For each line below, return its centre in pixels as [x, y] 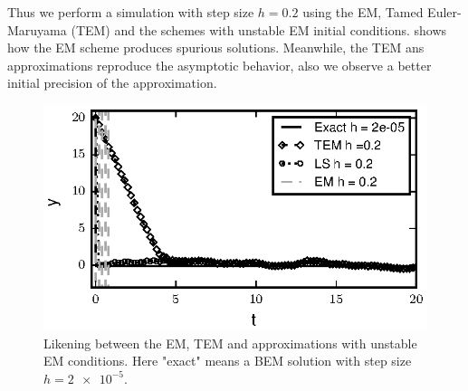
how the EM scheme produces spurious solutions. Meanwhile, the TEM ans [216, 48]
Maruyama [37, 29]
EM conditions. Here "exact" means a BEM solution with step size [228, 361]
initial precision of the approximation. [112, 83]
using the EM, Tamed [363, 12]
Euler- [444, 12]
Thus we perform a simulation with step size [131, 12]
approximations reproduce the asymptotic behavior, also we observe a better [220, 65]
